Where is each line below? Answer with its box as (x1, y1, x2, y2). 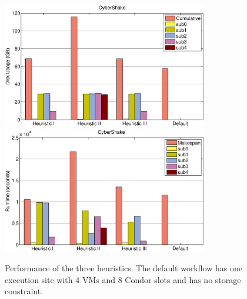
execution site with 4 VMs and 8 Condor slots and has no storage (5, 273, 241, 285)
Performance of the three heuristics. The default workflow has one (5, 262, 242, 274)
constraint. (5, 285, 44, 297)
